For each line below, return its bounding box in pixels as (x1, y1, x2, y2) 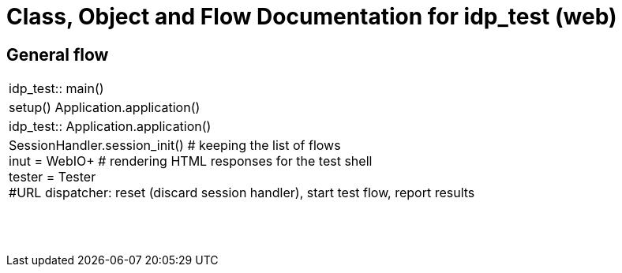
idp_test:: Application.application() (9, 118, 212, 135)
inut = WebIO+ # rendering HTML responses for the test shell (9, 153, 373, 170)
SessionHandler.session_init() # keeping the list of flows (9, 137, 341, 154)
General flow (6, 44, 109, 65)
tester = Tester (9, 169, 96, 185)
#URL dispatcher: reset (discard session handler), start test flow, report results (9, 185, 475, 201)
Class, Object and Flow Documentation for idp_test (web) (6, 3, 617, 30)
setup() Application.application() (9, 99, 200, 116)
